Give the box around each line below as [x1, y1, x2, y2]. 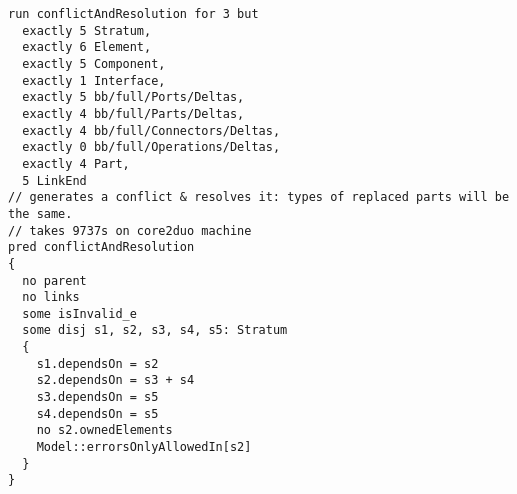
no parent [22, 273, 87, 288]
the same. [8, 206, 73, 221]
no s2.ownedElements [36, 423, 173, 438]
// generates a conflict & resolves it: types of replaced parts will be [8, 190, 510, 205]
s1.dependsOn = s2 [36, 356, 159, 371]
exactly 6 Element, [22, 40, 152, 55]
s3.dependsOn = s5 [36, 390, 159, 405]
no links [22, 290, 80, 305]
